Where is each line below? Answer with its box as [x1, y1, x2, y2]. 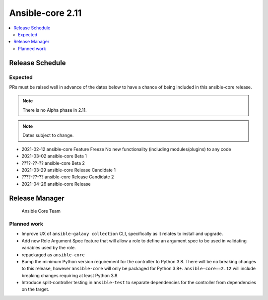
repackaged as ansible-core [21, 251, 85, 258]
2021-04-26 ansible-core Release [21, 181, 91, 187]
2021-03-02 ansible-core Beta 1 [21, 153, 87, 159]
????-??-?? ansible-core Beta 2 [21, 160, 85, 166]
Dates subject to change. [22, 132, 74, 139]
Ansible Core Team [21, 208, 61, 214]
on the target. [21, 286, 50, 293]
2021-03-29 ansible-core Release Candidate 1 [21, 167, 116, 173]
